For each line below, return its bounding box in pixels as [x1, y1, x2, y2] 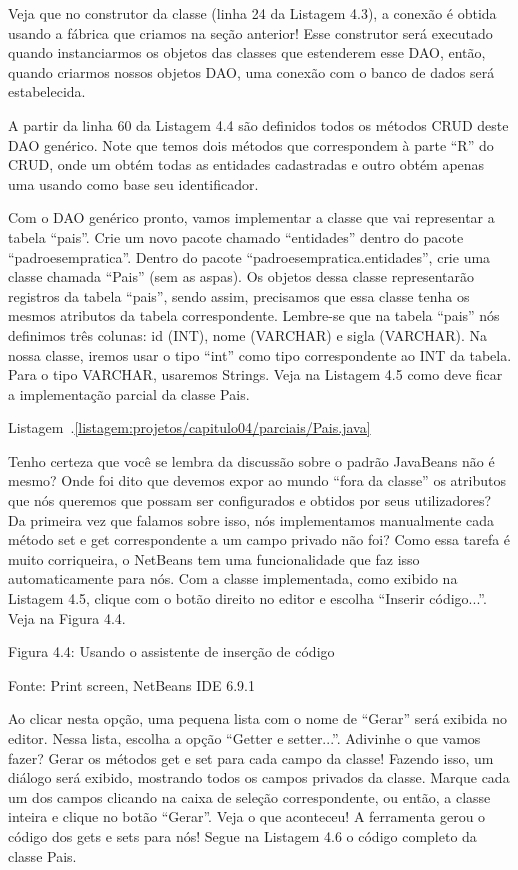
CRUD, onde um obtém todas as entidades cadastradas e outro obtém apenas [8, 154, 485, 175]
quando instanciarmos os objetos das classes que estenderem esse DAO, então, [8, 42, 486, 63]
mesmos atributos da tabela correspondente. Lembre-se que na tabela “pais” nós [8, 305, 500, 326]
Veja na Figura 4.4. [8, 607, 126, 628]
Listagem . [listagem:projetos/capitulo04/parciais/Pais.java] [8, 417, 371, 438]
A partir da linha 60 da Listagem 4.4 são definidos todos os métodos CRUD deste [8, 114, 509, 135]
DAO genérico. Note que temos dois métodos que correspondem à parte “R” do [8, 134, 494, 155]
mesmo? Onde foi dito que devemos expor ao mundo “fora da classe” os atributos [8, 470, 506, 491]
